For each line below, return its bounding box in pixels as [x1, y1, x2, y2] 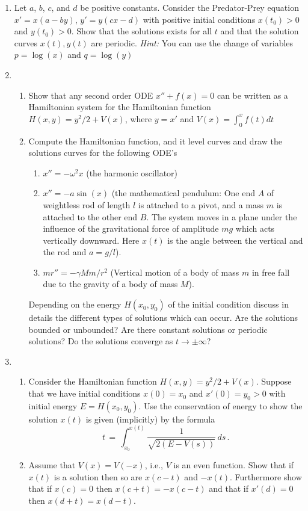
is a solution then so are [54, 470, 143, 483]
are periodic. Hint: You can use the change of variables [91, 36, 294, 49]
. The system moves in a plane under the [146, 210, 297, 223]
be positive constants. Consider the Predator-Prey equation [80, 1, 299, 13]
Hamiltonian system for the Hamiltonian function [28, 101, 211, 113]
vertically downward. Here [43, 234, 140, 246]
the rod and [43, 246, 87, 258]
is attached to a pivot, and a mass [138, 198, 264, 211]
